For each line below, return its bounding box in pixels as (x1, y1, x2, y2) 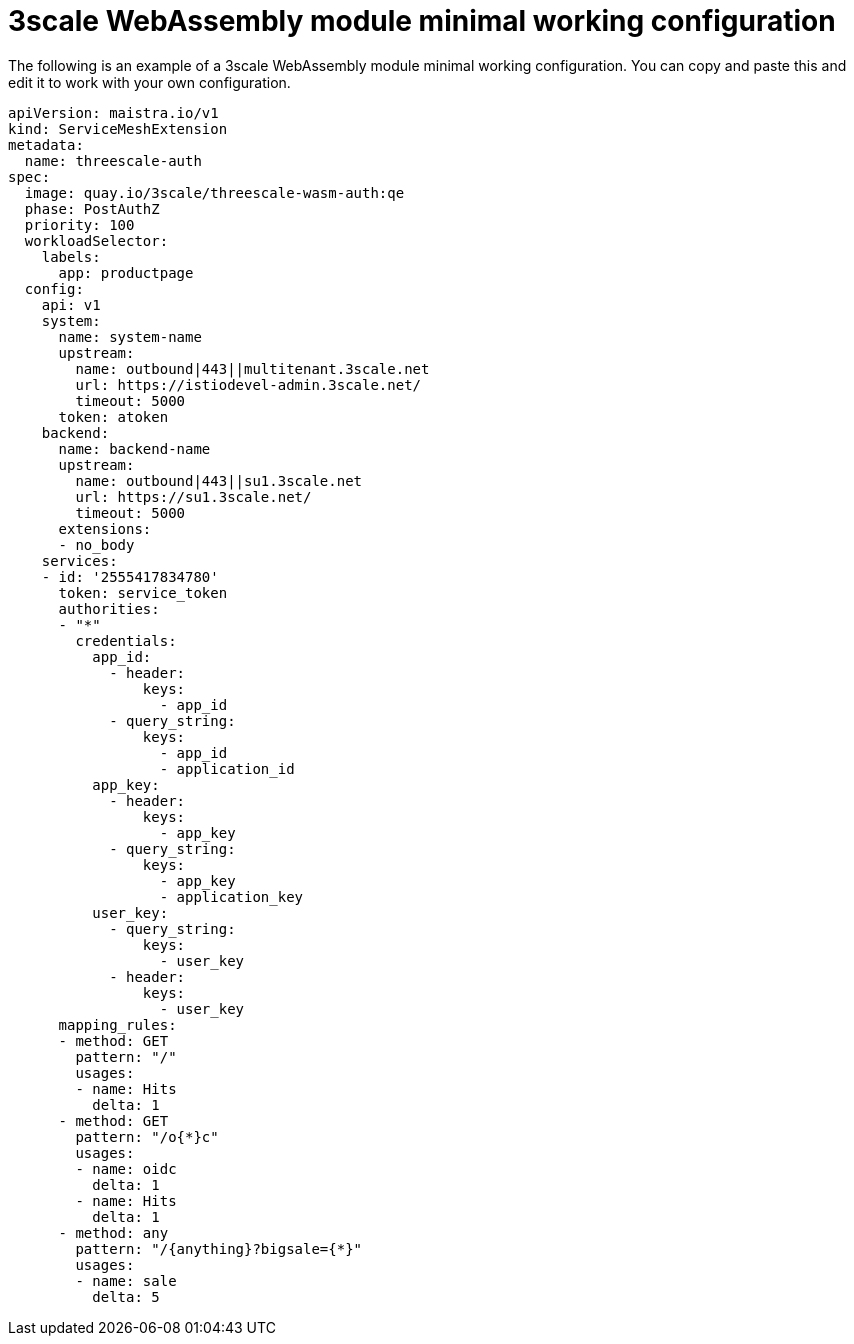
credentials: (75, 632, 177, 649)
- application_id (159, 760, 295, 777)
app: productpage (58, 264, 194, 281)
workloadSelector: (24, 232, 169, 249)
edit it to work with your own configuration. (8, 73, 291, 91)
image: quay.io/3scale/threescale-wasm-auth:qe (24, 184, 405, 201)
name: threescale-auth (24, 152, 202, 169)
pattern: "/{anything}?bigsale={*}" (75, 1240, 363, 1257)
